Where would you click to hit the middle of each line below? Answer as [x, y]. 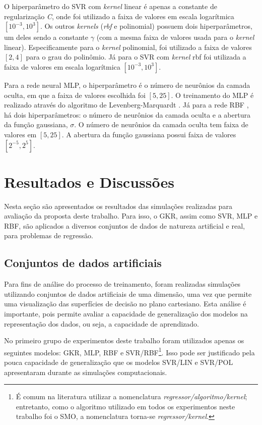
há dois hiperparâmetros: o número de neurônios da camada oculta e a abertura [127, 114]
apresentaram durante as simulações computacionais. [86, 372]
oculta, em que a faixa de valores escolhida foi [75, 95]
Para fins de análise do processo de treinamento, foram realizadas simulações [122, 284]
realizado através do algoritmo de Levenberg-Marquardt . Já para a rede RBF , [126, 105]
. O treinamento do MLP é [212, 95]
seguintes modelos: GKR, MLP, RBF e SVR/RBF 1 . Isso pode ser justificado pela [129, 351]
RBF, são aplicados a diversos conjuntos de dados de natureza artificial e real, [124, 225]
